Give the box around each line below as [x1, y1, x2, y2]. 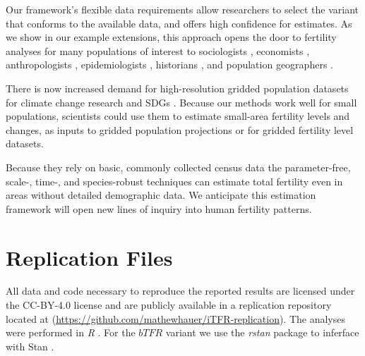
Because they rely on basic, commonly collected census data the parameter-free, [6, 159, 351, 174]
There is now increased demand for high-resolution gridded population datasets [6, 80, 349, 95]
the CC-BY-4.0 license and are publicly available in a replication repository [6, 297, 332, 312]
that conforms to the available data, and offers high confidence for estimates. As [6, 16, 352, 30]
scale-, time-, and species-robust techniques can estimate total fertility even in [6, 173, 343, 188]
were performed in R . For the [6, 325, 136, 340]
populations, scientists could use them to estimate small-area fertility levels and [6, 109, 350, 123]
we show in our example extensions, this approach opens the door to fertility [6, 30, 337, 44]
